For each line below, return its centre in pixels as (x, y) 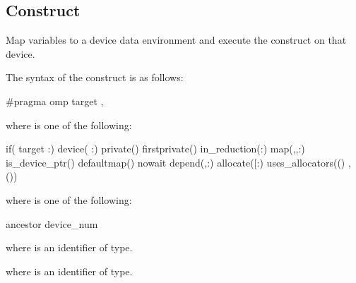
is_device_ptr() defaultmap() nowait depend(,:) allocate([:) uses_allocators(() (176, 162)
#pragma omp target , (55, 101)
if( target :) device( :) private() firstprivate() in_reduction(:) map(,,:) (155, 149)
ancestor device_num (52, 223)
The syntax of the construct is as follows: (95, 77)
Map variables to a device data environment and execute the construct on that (176, 40)
